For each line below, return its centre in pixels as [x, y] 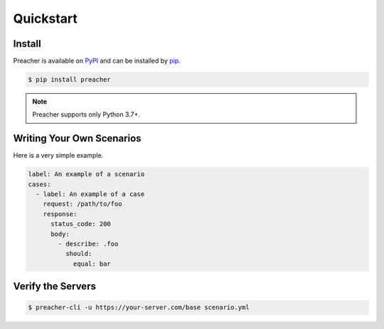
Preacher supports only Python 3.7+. [86, 114]
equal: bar [92, 264]
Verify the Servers [54, 287]
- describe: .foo [88, 244]
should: [79, 254]
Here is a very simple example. [58, 156]
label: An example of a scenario [86, 174]
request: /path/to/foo [82, 204]
